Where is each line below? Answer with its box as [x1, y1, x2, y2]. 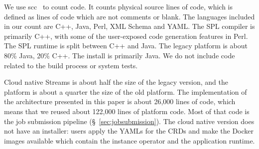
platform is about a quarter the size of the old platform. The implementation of [4, 86, 247, 97]
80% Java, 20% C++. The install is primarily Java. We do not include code [4, 50, 235, 60]
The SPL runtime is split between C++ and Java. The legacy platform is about [4, 40, 248, 51]
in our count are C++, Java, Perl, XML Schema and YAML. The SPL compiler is [4, 21, 255, 31]
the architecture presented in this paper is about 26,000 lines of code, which [4, 96, 236, 107]
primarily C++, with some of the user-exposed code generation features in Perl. [4, 30, 248, 41]
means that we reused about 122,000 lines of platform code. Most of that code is [4, 106, 250, 116]
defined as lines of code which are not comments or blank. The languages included [4, 11, 255, 21]
